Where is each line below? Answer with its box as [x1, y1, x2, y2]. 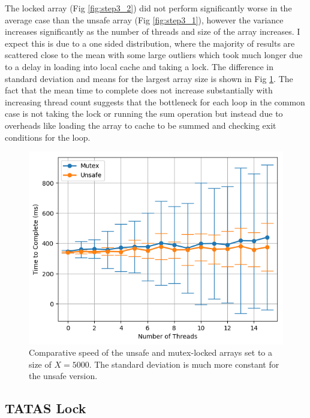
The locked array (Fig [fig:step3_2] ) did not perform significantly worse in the [5, 2, 292, 14]
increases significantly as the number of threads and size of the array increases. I [5, 25, 300, 38]
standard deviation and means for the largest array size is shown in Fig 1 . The [5, 72, 293, 84]
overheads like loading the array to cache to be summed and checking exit [5, 119, 276, 131]
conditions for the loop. [5, 131, 91, 143]
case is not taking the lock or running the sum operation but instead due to [5, 107, 283, 120]
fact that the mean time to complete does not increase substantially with [5, 84, 273, 96]
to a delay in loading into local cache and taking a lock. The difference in [5, 60, 274, 72]
